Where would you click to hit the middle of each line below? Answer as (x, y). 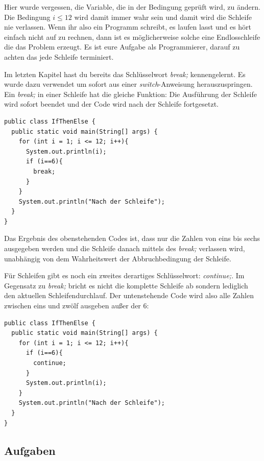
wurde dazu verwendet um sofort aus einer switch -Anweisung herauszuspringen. (128, 84)
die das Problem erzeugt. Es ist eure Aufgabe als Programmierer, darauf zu (122, 47)
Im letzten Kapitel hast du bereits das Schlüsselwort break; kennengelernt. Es (125, 74)
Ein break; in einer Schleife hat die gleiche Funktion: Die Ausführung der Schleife (130, 94)
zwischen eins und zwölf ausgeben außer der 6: (77, 306)
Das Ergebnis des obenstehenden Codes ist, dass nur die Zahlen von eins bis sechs (132, 238)
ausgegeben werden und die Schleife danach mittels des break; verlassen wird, (125, 248)
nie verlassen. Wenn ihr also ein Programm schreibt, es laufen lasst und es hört (128, 27)
